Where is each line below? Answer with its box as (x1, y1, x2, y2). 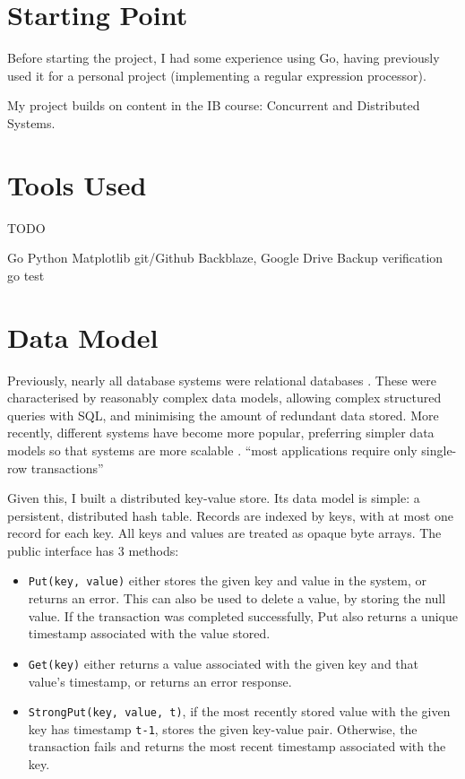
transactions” (30, 458, 104, 477)
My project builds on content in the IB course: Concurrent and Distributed (7, 96, 420, 115)
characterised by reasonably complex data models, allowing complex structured (7, 388, 442, 407)
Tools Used (7, 166, 147, 203)
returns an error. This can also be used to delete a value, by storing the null (28, 589, 446, 608)
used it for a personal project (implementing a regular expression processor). (7, 65, 426, 84)
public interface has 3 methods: (7, 541, 179, 559)
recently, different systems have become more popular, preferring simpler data (7, 423, 435, 442)
